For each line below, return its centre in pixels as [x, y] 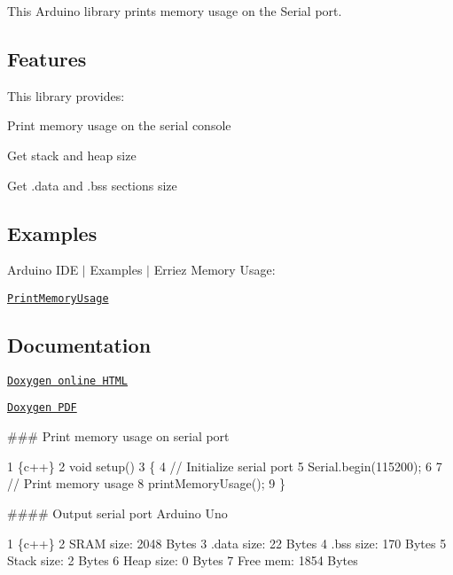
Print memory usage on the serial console [119, 125]
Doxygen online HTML [68, 381]
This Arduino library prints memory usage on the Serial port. [175, 11]
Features [47, 58]
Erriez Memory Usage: [215, 270]
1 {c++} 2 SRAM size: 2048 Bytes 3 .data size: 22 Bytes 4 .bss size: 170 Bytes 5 [227, 543]
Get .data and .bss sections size [92, 185]
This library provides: [66, 95]
